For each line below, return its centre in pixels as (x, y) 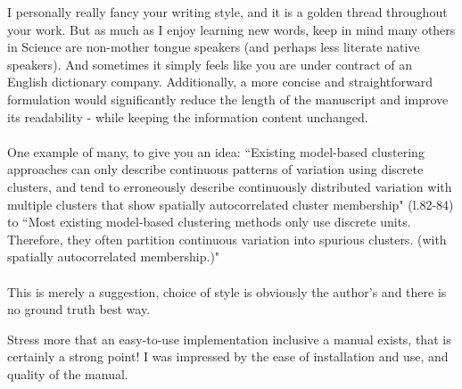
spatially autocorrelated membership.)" (114, 257)
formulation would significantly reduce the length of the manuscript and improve (228, 99)
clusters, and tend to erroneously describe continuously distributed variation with (230, 186)
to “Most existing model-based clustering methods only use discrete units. (209, 222)
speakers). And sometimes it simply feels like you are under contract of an (210, 64)
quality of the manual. (68, 373)
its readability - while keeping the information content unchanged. (188, 116)
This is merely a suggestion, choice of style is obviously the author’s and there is (227, 291)
